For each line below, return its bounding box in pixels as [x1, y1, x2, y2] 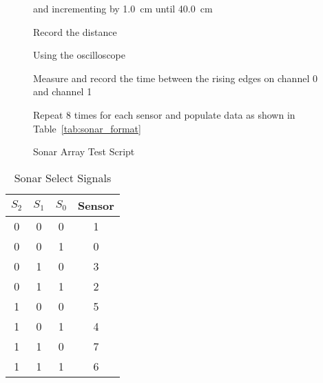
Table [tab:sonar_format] [33, 121, 141, 135]
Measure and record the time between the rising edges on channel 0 [33, 70, 317, 85]
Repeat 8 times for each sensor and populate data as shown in [33, 107, 295, 121]
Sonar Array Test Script [33, 144, 135, 159]
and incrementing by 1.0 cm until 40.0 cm [33, 1, 213, 15]
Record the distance [33, 24, 117, 39]
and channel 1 [33, 84, 92, 99]
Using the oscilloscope [33, 48, 125, 62]
